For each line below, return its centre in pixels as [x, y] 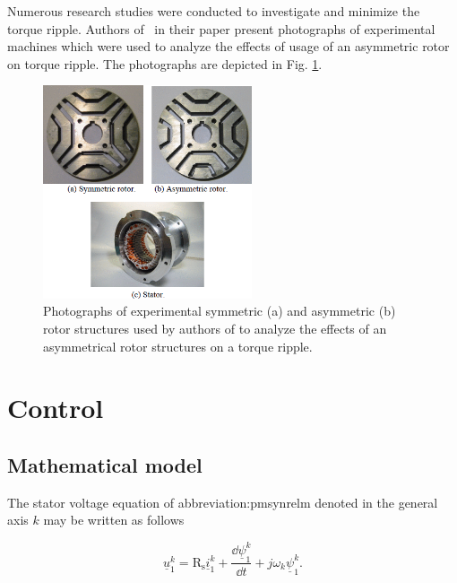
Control [56, 408]
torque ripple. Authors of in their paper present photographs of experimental [221, 28]
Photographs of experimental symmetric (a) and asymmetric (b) [220, 311]
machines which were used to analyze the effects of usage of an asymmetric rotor [228, 46]
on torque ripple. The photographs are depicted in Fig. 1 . [165, 63]
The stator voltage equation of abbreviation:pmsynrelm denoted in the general [223, 502]
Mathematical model [105, 465]
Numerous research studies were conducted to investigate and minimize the [214, 11]
